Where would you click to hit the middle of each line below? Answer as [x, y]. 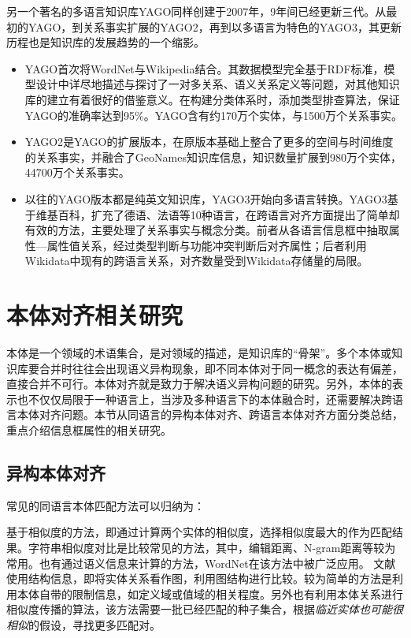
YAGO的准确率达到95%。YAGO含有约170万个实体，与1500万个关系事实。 [214, 115]
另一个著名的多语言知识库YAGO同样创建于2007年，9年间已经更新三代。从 [196, 11]
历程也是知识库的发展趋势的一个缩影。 [106, 42]
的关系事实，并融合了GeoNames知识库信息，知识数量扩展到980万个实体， [213, 157]
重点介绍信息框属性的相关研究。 [89, 430]
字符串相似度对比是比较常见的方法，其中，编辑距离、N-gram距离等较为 [212, 547]
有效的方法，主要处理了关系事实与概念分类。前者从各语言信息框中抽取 [207, 230]
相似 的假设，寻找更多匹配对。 [83, 624]
